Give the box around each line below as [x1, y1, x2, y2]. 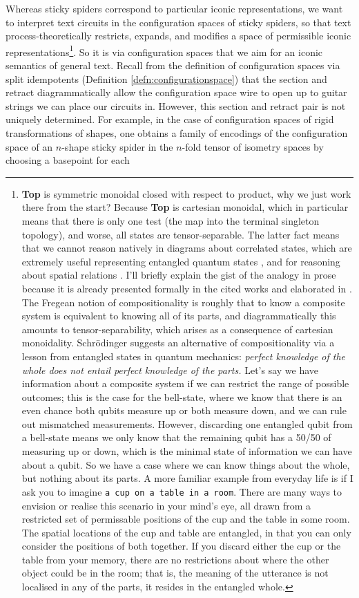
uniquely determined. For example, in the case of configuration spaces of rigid [6, 112, 334, 127]
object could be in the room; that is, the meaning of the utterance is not [21, 566, 329, 580]
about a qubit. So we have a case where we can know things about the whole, [21, 457, 350, 471]
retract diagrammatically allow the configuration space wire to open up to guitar [6, 85, 347, 100]
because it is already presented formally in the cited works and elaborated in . [21, 281, 352, 295]
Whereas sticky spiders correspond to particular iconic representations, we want [6, 1, 343, 15]
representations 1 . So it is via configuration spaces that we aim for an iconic [6, 42, 323, 59]
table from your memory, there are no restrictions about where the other [21, 552, 329, 566]
